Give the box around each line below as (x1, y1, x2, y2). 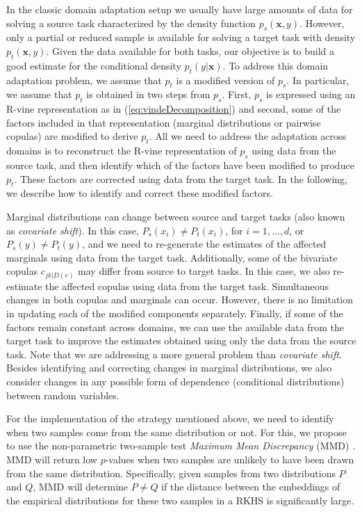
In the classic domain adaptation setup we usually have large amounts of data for (6, 2, 353, 16)
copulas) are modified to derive (6, 129, 138, 143)
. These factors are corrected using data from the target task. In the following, (14, 171, 347, 186)
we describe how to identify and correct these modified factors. (6, 186, 273, 200)
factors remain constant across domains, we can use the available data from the (6, 319, 344, 334)
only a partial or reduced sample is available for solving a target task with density (6, 30, 356, 45)
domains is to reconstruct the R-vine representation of (6, 143, 237, 158)
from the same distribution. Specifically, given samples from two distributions (6, 465, 336, 480)
